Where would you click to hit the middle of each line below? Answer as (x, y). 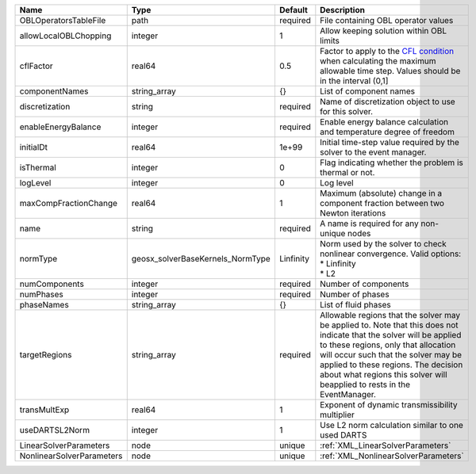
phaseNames (44, 305)
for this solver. (346, 111)
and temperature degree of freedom (388, 132)
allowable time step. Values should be (390, 71)
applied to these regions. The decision (392, 365)
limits (330, 41)
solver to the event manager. (373, 152)
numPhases (41, 294)
